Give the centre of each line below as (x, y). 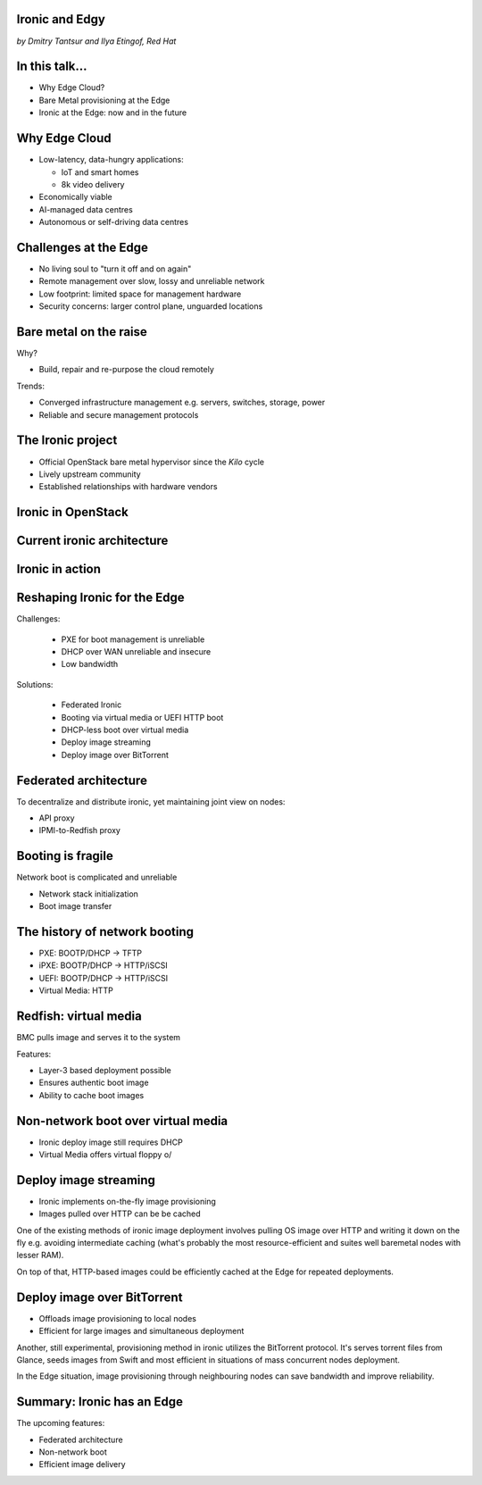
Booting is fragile (65, 856)
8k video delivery (93, 184)
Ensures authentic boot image (94, 1083)
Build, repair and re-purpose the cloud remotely (126, 370)
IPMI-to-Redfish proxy (79, 830)
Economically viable (76, 197)
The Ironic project (67, 441)
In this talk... (52, 67)
